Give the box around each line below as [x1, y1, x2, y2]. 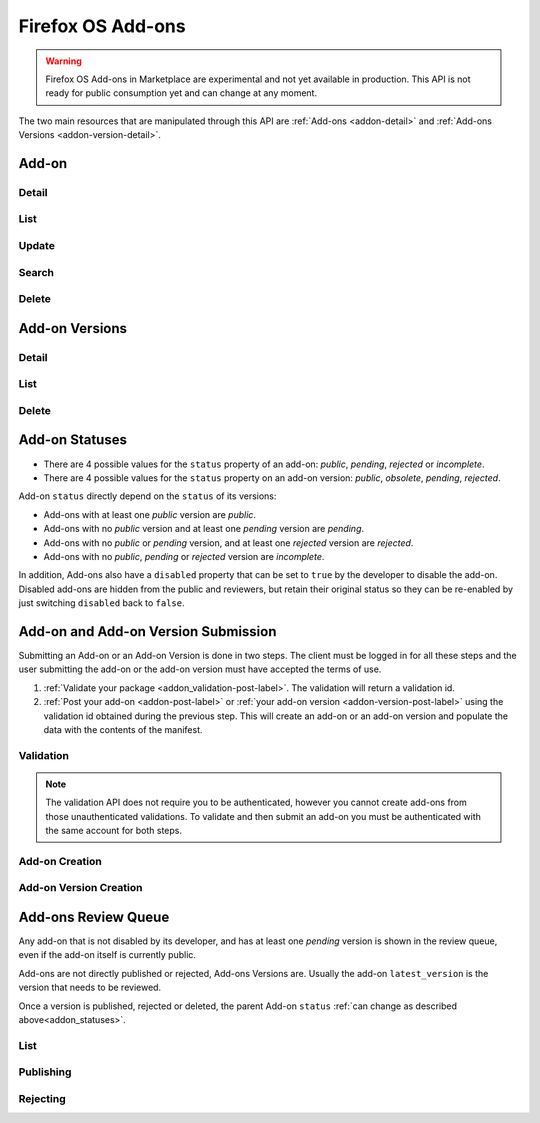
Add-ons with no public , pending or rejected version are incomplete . [43, 550, 325, 562]
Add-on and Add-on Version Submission [18, 623, 277, 640]
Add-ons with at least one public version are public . [43, 508, 257, 520]
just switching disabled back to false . [18, 597, 185, 609]
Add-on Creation [18, 854, 102, 868]
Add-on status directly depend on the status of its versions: [18, 490, 277, 502]
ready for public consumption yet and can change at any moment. [45, 87, 318, 99]
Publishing [18, 1065, 72, 1079]
